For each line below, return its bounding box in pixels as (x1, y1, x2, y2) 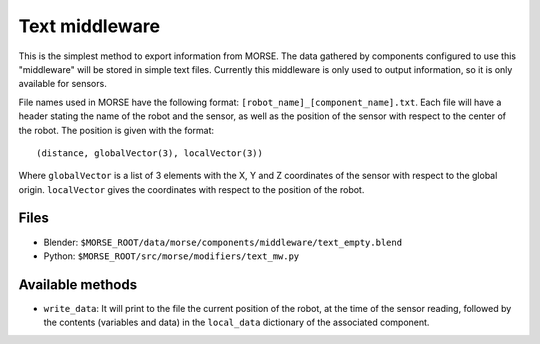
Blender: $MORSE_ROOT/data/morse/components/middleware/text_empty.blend (43, 236, 403, 248)
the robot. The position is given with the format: (18, 124, 215, 136)
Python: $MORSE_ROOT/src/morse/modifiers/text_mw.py (43, 250, 300, 262)
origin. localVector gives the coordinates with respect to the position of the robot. (18, 183, 365, 195)
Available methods (18, 276, 138, 293)
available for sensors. (18, 78, 107, 90)
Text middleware (18, 15, 160, 37)
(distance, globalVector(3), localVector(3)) (36, 147, 264, 159)
